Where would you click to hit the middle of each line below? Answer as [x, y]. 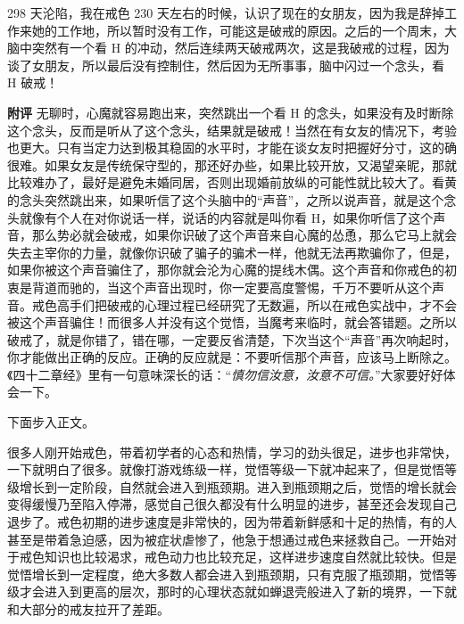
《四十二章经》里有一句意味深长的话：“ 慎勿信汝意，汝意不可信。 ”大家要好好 [225, 374]
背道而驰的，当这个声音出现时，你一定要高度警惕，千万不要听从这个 [232, 287]
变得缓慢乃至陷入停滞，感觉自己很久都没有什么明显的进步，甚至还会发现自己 [232, 504]
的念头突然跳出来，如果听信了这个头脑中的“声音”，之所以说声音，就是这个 [226, 199]
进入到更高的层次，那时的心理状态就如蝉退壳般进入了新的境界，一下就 [250, 591]
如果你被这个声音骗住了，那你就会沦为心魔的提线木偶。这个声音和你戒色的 [226, 270]
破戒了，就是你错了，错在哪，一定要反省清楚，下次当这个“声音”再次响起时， [232, 339]
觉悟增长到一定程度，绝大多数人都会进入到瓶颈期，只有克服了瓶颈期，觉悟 [226, 574]
